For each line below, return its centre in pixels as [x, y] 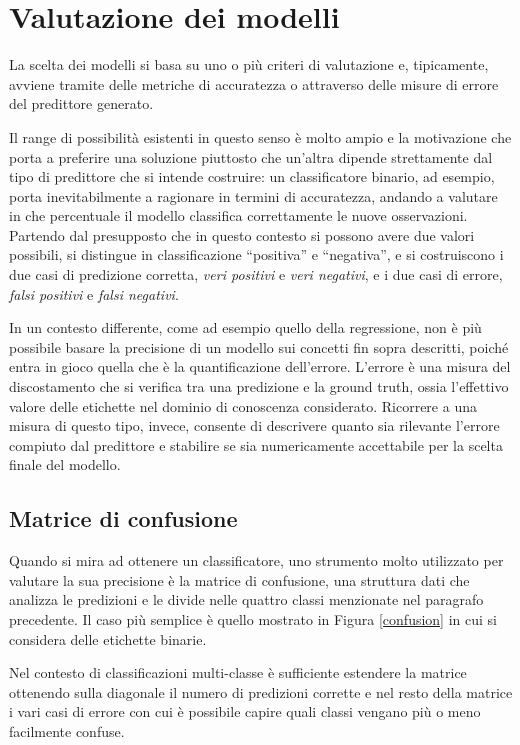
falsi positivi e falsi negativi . [94, 293]
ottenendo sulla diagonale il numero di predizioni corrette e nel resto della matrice [261, 691]
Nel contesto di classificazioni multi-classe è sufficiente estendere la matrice [238, 672]
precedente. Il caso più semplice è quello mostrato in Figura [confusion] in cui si [253, 618]
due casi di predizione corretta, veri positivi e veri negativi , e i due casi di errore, [256, 274]
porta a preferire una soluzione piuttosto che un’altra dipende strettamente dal [251, 156]
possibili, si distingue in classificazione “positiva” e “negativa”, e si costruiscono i [256, 254]
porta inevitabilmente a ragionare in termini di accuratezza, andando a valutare [253, 195]
